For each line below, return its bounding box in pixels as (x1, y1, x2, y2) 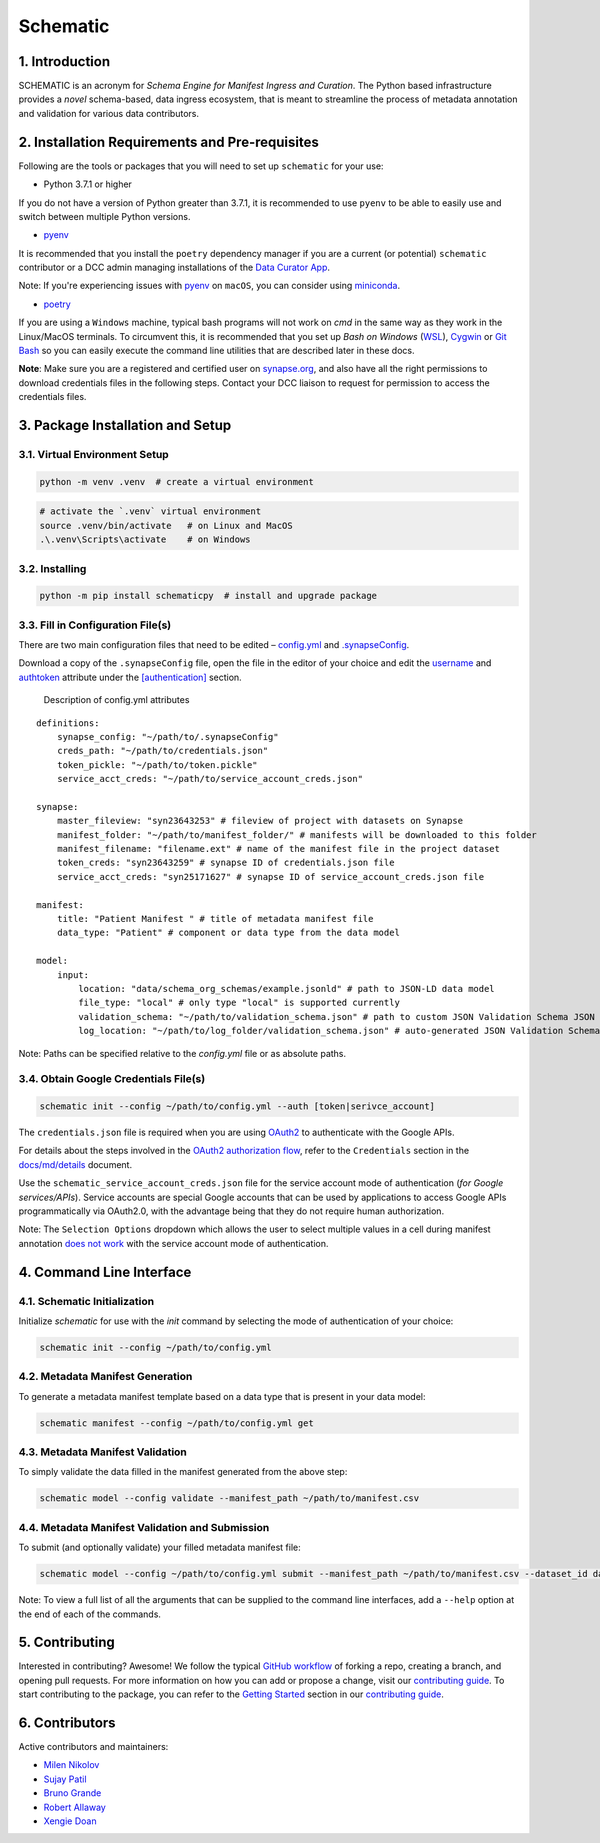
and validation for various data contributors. (18, 107, 200, 119)
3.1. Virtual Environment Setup (18, 448, 169, 461)
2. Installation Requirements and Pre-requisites (18, 133, 319, 150)
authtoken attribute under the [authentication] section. (18, 671, 242, 683)
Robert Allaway (43, 1801, 107, 1813)
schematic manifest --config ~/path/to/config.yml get (39, 1417, 314, 1429)
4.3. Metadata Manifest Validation (18, 1445, 187, 1459)
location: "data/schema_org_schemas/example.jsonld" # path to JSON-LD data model (78, 983, 495, 994)
